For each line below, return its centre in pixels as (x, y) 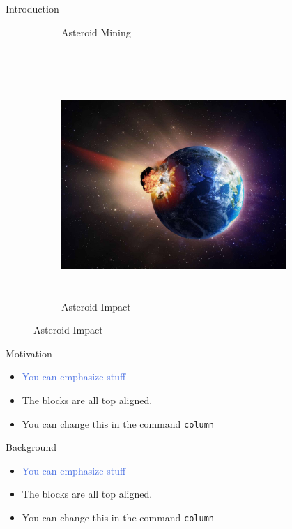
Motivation (29, 353)
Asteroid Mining (96, 32)
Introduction (32, 8)
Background (31, 447)
